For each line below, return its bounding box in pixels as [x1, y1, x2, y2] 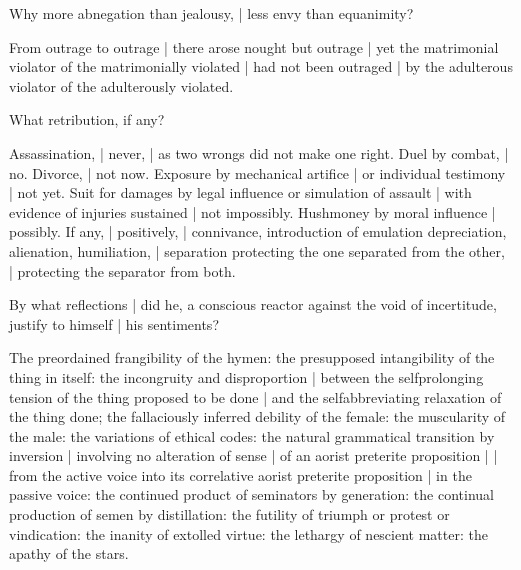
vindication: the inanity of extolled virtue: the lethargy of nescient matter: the [9, 523, 488, 544]
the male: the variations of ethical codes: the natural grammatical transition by [9, 425, 495, 446]
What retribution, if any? [9, 109, 165, 130]
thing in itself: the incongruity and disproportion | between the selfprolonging [9, 366, 484, 387]
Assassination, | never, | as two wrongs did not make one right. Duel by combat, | [9, 142, 509, 163]
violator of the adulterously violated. [9, 75, 234, 96]
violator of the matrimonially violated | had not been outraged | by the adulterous [9, 56, 513, 77]
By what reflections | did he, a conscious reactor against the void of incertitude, [9, 294, 497, 315]
